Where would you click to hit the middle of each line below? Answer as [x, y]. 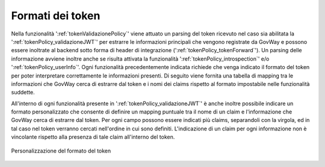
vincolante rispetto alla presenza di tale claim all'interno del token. [93, 137]
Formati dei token [56, 16]
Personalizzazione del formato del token [61, 151]
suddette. [23, 93]
